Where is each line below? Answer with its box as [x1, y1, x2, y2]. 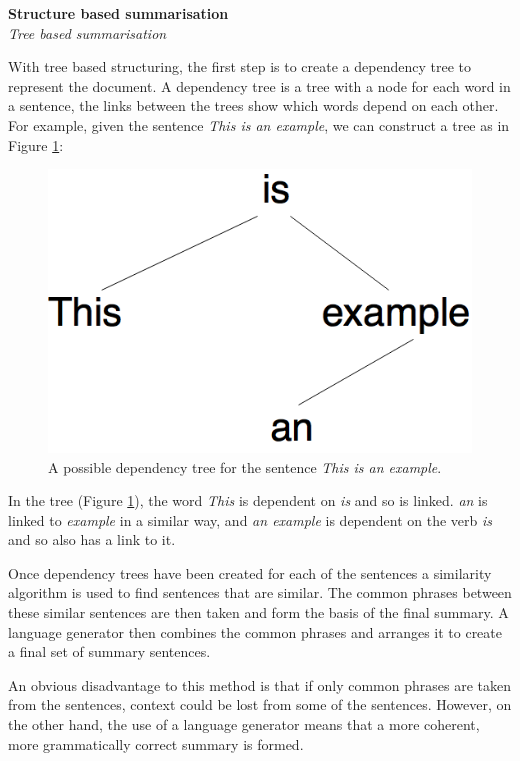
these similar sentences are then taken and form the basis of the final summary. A [8, 602, 509, 623]
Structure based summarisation [8, 3, 229, 23]
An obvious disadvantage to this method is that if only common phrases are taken [8, 674, 511, 695]
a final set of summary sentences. [8, 641, 211, 662]
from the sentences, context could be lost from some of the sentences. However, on [8, 694, 512, 715]
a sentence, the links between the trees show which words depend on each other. [8, 95, 499, 116]
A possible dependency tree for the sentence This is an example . [48, 456, 442, 477]
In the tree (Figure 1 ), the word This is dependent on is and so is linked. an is [8, 490, 488, 511]
